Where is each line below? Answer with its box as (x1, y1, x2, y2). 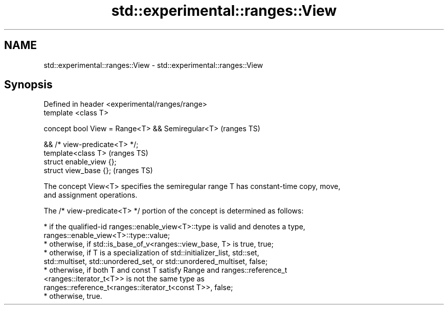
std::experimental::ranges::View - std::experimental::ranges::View (43, 60, 263, 69)
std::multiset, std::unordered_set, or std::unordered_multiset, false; (43, 257, 268, 266)
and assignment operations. (43, 191, 138, 200)
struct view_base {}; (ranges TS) (43, 166, 153, 175)
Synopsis (4, 78, 53, 91)
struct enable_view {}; (43, 157, 117, 167)
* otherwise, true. (43, 292, 102, 301)
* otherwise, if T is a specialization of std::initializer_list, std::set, (43, 248, 259, 257)
